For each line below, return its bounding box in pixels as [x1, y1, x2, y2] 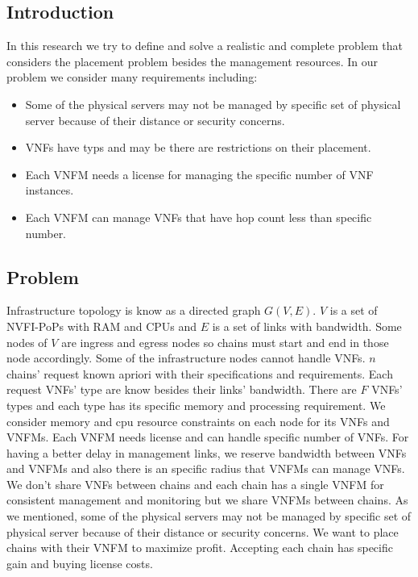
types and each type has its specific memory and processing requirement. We [6, 396, 386, 413]
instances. [25, 182, 74, 199]
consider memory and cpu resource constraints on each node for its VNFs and [6, 412, 390, 429]
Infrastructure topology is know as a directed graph [6, 302, 261, 319]
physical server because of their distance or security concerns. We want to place [6, 523, 399, 540]
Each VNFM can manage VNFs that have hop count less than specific [25, 208, 372, 225]
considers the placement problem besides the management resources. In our [6, 52, 379, 69]
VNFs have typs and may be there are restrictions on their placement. [25, 139, 371, 156]
